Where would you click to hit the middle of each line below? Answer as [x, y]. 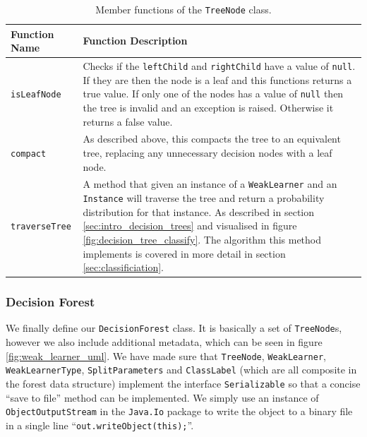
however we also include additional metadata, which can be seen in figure [164, 342]
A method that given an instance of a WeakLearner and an [210, 184]
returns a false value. [128, 121]
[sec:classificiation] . [124, 267]
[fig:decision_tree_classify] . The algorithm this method [202, 239]
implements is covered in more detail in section [184, 253]
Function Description [135, 41]
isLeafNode [36, 95]
